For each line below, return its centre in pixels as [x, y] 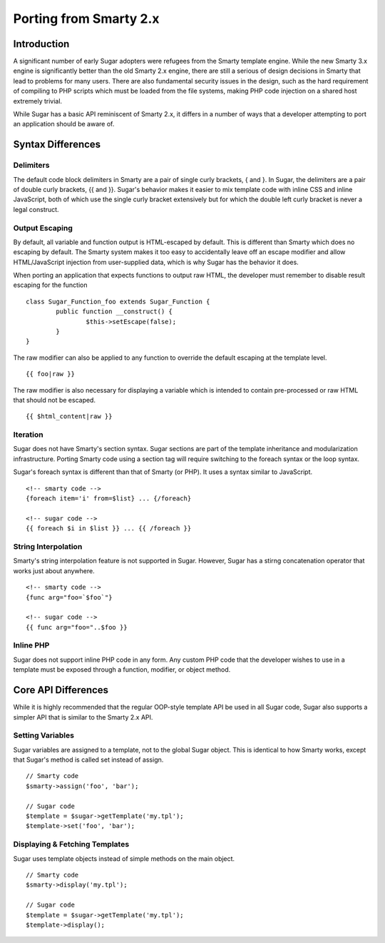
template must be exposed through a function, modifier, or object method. [122, 670]
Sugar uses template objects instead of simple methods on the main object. [124, 858]
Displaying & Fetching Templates [71, 844]
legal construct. [36, 209]
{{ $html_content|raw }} [69, 417]
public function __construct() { [114, 312]
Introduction [41, 44]
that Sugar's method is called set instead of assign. [88, 760]
